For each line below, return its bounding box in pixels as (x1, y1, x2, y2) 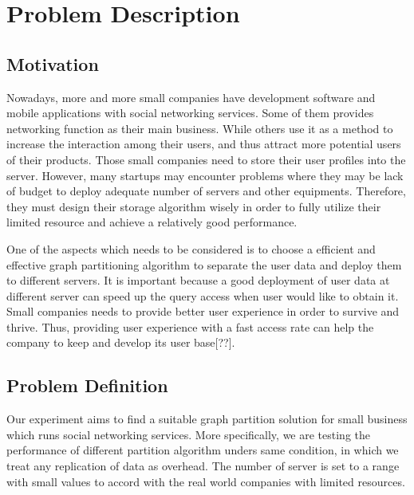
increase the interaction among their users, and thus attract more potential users (6, 136, 401, 152)
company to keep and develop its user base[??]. (6, 334, 235, 351)
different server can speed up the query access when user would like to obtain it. (6, 287, 399, 304)
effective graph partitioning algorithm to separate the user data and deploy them (6, 256, 402, 273)
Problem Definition (6, 373, 168, 398)
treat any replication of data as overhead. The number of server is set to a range (6, 458, 400, 474)
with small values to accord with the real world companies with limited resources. (6, 473, 405, 489)
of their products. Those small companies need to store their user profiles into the (6, 151, 406, 167)
